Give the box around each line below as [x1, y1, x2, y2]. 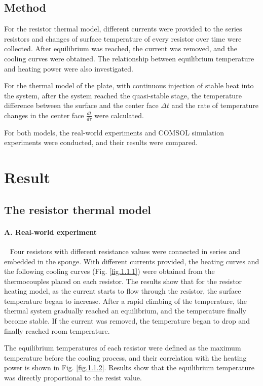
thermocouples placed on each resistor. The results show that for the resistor [4, 275, 242, 286]
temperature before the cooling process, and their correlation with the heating [4, 352, 247, 363]
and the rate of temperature [171, 100, 258, 111]
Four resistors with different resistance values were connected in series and [10, 245, 241, 256]
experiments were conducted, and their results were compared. [4, 137, 198, 148]
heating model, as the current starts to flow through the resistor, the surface [4, 286, 241, 296]
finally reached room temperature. [4, 325, 110, 336]
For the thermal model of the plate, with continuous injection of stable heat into [4, 80, 254, 91]
